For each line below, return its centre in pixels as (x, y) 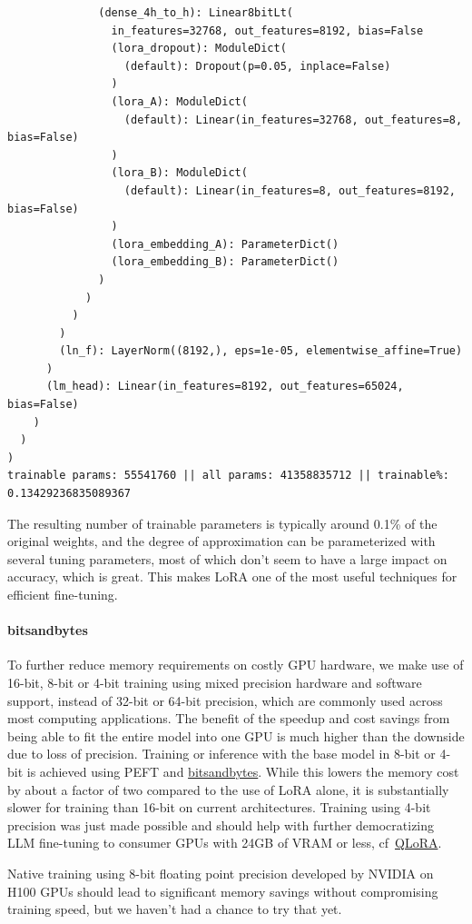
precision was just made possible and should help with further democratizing (221, 825)
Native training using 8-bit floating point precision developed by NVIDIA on (221, 873)
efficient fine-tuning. (63, 594)
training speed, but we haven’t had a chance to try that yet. (175, 909)
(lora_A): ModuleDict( (179, 101)
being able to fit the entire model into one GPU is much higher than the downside (236, 735)
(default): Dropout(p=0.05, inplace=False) (257, 66)
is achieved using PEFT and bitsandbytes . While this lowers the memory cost (243, 771)
